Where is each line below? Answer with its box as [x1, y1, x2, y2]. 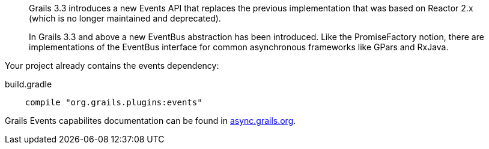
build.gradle [5, 79, 52, 89]
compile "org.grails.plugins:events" [25, 98, 202, 107]
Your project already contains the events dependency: [5, 60, 219, 71]
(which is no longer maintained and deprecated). [29, 13, 221, 23]
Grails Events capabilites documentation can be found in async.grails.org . [5, 115, 296, 126]
